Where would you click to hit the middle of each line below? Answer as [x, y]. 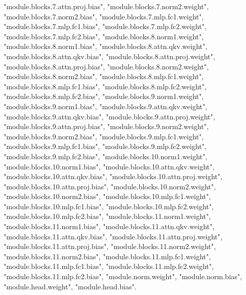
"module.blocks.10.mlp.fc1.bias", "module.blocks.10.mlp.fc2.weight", [109, 206]
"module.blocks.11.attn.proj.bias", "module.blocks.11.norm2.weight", [110, 246]
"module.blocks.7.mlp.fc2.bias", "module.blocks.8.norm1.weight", [104, 36]
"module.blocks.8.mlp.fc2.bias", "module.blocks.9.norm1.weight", [104, 96]
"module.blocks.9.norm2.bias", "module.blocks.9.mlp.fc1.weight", [104, 136]
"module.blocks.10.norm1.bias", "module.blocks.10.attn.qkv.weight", [109, 166]
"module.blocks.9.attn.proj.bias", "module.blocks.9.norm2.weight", [106, 126]
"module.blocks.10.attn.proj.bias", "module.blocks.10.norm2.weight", [110, 186]
